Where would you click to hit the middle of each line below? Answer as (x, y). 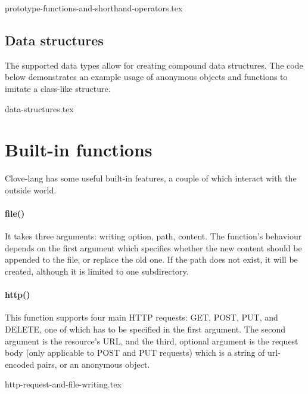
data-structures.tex (39, 108)
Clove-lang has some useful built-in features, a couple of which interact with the (151, 178)
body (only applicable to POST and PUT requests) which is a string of (135, 353)
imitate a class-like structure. (58, 88)
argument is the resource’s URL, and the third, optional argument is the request (152, 341)
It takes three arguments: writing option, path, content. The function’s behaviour (153, 236)
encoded (20, 364)
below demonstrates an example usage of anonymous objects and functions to (146, 77)
